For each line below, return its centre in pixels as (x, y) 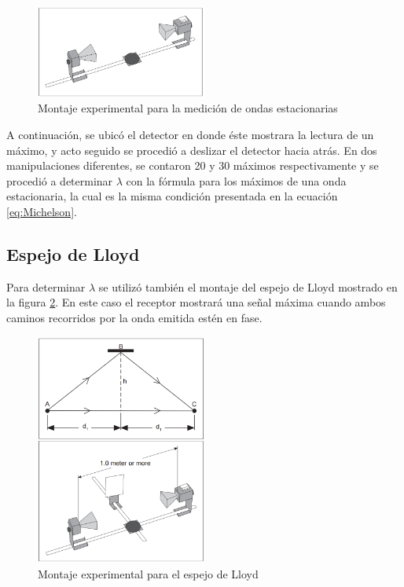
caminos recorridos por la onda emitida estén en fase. (134, 317)
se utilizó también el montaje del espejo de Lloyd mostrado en (248, 286)
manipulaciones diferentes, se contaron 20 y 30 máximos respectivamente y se (193, 165)
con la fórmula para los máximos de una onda (236, 180)
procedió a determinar (60, 180)
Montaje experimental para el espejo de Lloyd (148, 573)
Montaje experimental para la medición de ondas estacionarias (188, 108)
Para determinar (46, 286)
